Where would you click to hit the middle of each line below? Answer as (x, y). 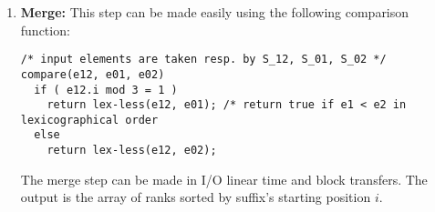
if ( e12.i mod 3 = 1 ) (106, 90)
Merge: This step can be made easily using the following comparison (215, 12)
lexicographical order (89, 120)
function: (45, 30)
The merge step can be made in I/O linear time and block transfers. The (224, 179)
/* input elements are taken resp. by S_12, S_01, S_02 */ (203, 60)
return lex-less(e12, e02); (132, 151)
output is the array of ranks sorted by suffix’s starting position (196, 197)
